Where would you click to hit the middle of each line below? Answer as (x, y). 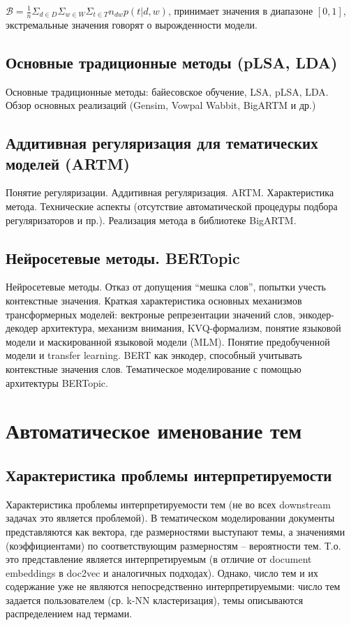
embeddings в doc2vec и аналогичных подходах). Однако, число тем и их (162, 572)
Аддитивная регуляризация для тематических (162, 143)
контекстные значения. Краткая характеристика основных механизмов (154, 300)
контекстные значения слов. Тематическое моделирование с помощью (154, 368)
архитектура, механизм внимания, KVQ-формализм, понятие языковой (191, 328)
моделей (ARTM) (68, 163)
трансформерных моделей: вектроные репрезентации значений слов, (151, 314)
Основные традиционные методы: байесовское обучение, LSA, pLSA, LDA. (167, 91)
